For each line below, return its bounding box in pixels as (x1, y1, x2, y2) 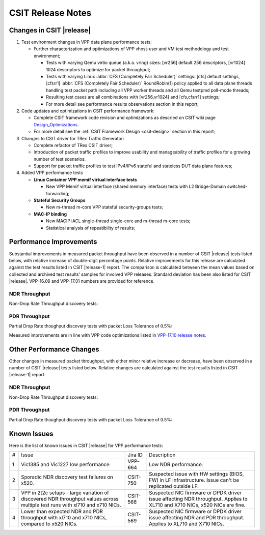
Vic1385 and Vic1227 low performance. (21, 461, 111, 468)
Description (149, 451, 176, 458)
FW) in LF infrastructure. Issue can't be (149, 477, 239, 484)
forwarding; (46, 190, 70, 196)
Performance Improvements (9, 238, 98, 246)
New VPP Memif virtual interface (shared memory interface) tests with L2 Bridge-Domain (46, 183, 226, 189)
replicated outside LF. (149, 483, 199, 490)
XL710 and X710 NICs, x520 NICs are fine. (149, 502, 246, 508)
